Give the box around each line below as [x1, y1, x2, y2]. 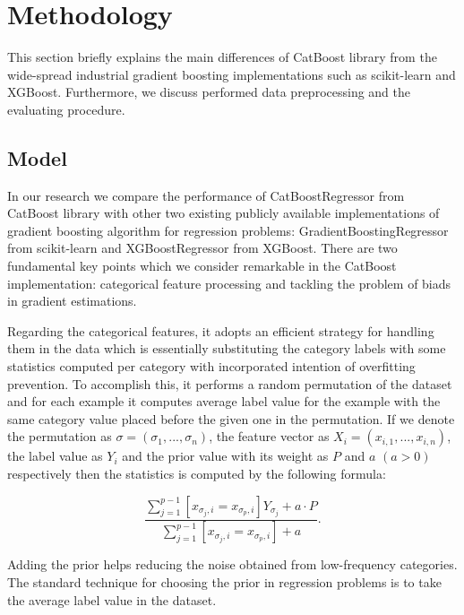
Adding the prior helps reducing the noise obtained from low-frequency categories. [7, 555, 458, 574]
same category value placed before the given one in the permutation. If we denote [7, 409, 455, 428]
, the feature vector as [209, 427, 330, 446]
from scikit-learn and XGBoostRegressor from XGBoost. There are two [7, 238, 398, 257]
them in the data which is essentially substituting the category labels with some [7, 339, 446, 358]
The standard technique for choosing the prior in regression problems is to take [7, 573, 442, 592]
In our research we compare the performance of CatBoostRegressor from [7, 186, 405, 204]
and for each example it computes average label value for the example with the [7, 392, 441, 411]
